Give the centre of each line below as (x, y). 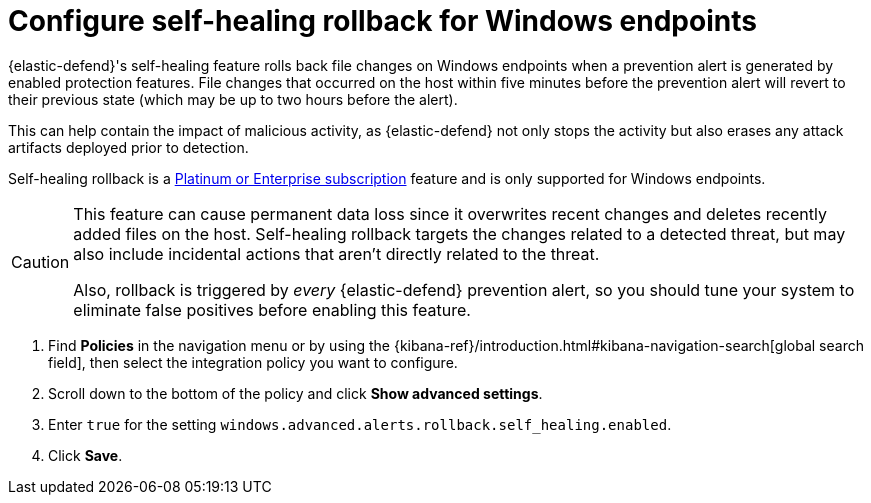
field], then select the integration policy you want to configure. (253, 362)
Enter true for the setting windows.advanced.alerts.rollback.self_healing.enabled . (360, 424)
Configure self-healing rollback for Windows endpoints (382, 21)
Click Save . (85, 455)
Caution (40, 261)
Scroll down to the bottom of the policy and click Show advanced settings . (295, 393)
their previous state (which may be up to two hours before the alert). (233, 99)
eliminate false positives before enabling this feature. (272, 309)
